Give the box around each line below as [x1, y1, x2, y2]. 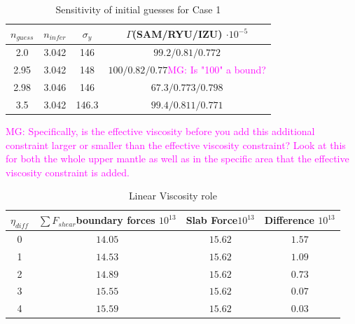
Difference [264, 213, 314, 227]
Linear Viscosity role [128, 188, 217, 203]
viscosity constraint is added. [6, 164, 130, 179]
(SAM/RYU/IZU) [132, 27, 223, 41]
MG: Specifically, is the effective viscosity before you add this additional [6, 123, 315, 138]
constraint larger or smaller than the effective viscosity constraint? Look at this [6, 137, 346, 152]
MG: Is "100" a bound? [167, 62, 266, 77]
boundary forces [76, 213, 155, 227]
